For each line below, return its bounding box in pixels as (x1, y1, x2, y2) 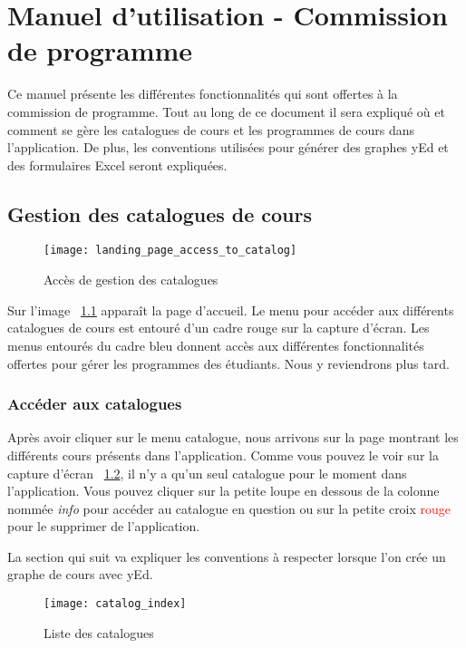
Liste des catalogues (44, 623, 154, 642)
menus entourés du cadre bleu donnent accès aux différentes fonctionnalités (7, 335, 424, 354)
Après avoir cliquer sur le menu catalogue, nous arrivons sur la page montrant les (7, 428, 459, 447)
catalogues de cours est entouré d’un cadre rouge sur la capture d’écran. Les (7, 318, 430, 337)
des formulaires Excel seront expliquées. (7, 155, 228, 174)
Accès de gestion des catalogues (44, 270, 218, 289)
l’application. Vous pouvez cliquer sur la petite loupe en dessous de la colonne (7, 481, 440, 500)
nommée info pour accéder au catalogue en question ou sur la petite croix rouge (7, 498, 451, 517)
